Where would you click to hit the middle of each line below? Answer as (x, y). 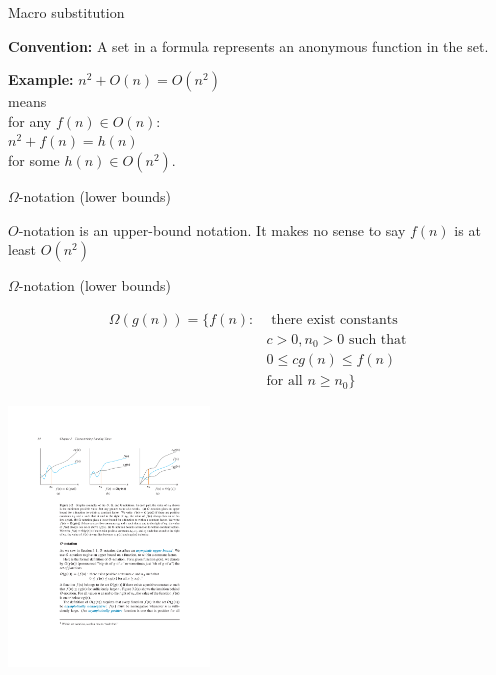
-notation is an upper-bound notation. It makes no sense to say (212, 229)
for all (284, 381)
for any (30, 120)
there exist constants (334, 319)
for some (34, 159)
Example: (41, 79)
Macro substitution (66, 12)
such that (377, 339)
